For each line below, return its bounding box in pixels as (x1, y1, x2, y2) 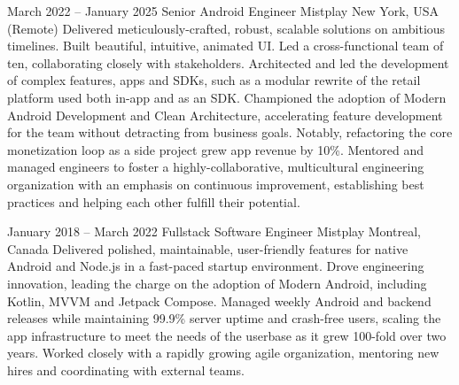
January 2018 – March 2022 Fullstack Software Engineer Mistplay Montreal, (7, 222, 421, 241)
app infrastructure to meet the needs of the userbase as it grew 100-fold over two (7, 326, 447, 344)
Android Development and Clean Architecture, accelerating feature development (7, 105, 443, 124)
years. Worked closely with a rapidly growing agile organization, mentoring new (7, 343, 440, 362)
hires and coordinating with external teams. (7, 360, 245, 379)
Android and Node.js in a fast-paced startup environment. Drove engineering (7, 257, 424, 275)
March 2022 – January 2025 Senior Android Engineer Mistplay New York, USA (7, 2, 439, 19)
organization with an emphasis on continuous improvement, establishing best (7, 174, 424, 193)
